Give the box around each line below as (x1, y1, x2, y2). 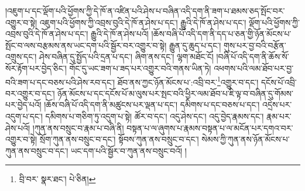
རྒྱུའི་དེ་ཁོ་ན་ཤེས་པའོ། (91, 28, 149, 40)
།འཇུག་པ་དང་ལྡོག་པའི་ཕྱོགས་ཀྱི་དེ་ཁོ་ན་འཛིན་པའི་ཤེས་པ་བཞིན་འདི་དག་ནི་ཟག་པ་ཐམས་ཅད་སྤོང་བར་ (5, 5, 285, 16)
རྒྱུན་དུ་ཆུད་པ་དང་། (169, 39, 221, 51)
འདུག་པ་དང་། (5, 110, 43, 122)
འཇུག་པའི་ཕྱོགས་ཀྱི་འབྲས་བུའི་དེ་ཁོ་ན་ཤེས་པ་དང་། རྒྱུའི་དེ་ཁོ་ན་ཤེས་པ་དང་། (39, 16, 246, 28)
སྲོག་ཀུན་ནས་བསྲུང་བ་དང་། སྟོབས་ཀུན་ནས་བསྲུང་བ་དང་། (39, 133, 199, 145)
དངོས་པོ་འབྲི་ (261, 76, 297, 88)
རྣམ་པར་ (266, 110, 292, 122)
